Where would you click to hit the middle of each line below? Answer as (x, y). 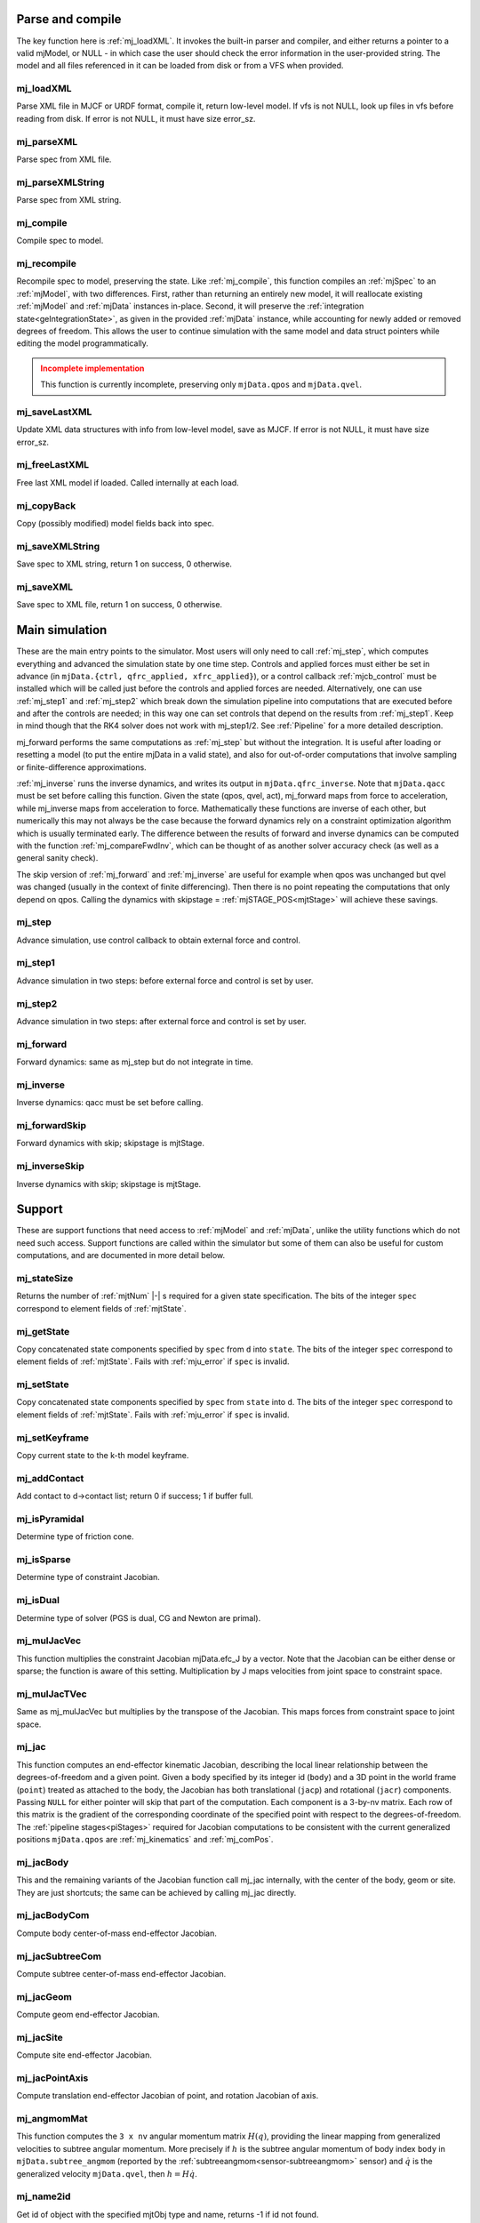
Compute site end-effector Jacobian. (84, 2055)
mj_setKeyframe (52, 1438)
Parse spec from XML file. (64, 159)
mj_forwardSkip (52, 1126)
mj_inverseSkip (50, 1167)
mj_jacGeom (44, 1996)
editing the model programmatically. (82, 343)
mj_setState (43, 1384)
